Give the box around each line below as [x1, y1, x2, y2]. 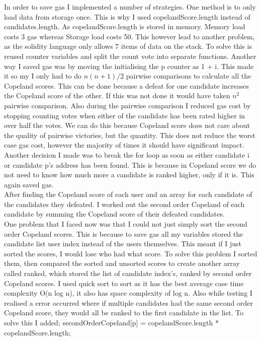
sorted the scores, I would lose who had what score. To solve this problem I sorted [4, 248, 257, 258]
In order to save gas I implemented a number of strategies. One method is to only [4, 2, 256, 12]
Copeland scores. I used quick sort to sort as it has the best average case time [4, 278, 244, 288]
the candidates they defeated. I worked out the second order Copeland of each [4, 198, 245, 209]
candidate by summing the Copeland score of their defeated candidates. [4, 209, 225, 219]
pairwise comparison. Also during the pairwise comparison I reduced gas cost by [4, 100, 251, 110]
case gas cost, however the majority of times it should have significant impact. [4, 140, 244, 150]
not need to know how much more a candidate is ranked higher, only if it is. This [4, 169, 254, 180]
